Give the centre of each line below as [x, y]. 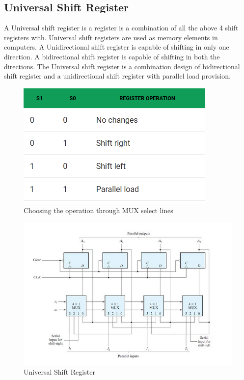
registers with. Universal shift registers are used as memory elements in [111, 37]
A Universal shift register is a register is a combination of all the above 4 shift [121, 28]
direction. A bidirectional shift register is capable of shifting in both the [112, 56]
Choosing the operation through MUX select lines [98, 210]
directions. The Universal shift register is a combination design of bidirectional [122, 66]
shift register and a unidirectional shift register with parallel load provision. [117, 76]
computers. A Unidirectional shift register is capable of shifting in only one [117, 47]
